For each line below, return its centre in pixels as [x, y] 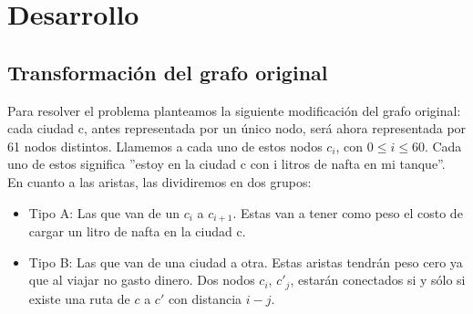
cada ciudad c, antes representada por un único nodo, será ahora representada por [237, 128]
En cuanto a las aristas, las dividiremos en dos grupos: [159, 181]
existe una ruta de [79, 298]
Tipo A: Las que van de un [104, 212]
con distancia [205, 298]
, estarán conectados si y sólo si [378, 280]
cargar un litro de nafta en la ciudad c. [137, 231]
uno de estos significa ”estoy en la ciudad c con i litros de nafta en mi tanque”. [226, 164]
